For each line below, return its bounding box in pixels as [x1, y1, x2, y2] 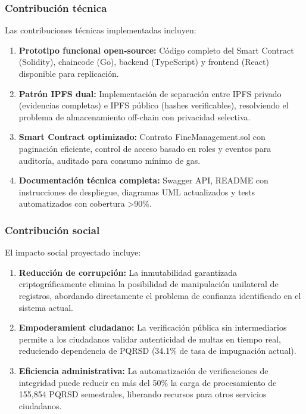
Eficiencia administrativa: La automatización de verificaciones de [18, 364, 268, 376]
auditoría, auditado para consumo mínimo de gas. [18, 154, 201, 166]
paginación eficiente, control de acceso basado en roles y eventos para [18, 142, 271, 154]
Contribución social [5, 222, 100, 237]
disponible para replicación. [18, 67, 119, 79]
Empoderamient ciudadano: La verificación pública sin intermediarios [18, 321, 287, 334]
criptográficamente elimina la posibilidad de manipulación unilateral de [18, 278, 279, 290]
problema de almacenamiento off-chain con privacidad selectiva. [18, 110, 251, 123]
